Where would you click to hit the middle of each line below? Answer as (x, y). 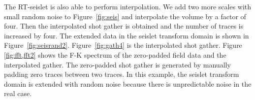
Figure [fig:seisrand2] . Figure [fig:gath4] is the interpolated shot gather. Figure (123, 45)
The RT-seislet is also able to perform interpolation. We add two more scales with (128, 6)
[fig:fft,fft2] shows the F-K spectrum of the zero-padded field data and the (115, 54)
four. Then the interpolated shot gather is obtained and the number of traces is (124, 26)
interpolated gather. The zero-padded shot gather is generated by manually (117, 64)
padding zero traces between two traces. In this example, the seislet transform (122, 74)
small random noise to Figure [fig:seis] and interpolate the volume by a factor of (125, 16)
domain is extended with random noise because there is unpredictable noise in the (128, 83)
